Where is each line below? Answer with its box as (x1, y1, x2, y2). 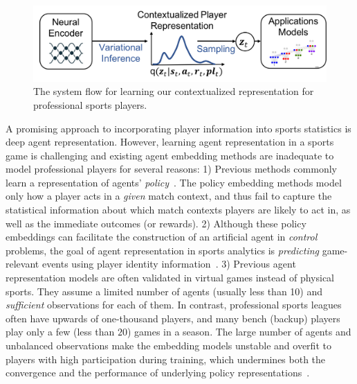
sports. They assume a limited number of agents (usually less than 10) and (6, 283, 323, 298)
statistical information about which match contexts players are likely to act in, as (6, 202, 351, 217)
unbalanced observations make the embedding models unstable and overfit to (6, 338, 331, 352)
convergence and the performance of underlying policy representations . (6, 365, 310, 380)
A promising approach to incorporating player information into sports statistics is (6, 121, 351, 135)
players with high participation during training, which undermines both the (6, 351, 326, 366)
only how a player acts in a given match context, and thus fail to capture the (6, 189, 332, 203)
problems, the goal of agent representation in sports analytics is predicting (6, 243, 320, 257)
